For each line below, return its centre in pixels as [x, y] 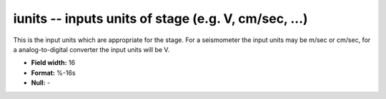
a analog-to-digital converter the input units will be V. [91, 49]
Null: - [41, 83]
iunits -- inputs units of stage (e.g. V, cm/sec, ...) [160, 19]
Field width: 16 [53, 63]
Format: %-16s [53, 73]
